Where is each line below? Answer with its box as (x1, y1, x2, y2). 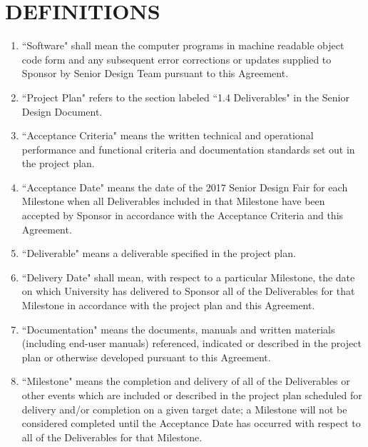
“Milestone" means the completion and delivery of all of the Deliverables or (21, 373, 350, 388)
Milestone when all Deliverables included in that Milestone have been (21, 194, 325, 209)
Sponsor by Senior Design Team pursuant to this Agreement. (21, 66, 289, 81)
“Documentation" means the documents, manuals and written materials (21, 321, 335, 336)
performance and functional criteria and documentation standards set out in (21, 141, 355, 156)
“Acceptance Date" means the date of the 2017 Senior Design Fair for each (21, 179, 348, 194)
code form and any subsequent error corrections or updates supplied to (21, 51, 332, 66)
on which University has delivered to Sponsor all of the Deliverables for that (21, 283, 355, 298)
